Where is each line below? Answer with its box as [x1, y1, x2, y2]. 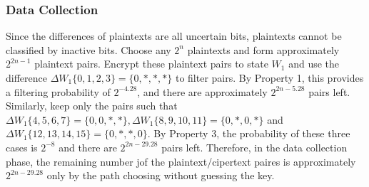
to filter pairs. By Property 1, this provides [175, 70, 364, 85]
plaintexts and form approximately [187, 42, 340, 57]
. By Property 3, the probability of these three [147, 126, 350, 141]
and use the [288, 56, 340, 71]
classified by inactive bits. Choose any [6, 42, 171, 57]
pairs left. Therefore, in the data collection [161, 139, 348, 154]
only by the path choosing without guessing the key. [46, 168, 275, 183]
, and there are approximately [137, 84, 268, 99]
